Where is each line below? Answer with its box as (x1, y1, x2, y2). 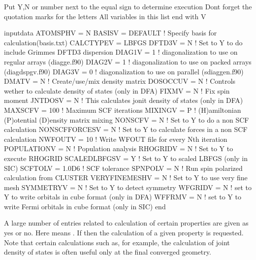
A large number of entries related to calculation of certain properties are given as (4, 218, 249, 228)
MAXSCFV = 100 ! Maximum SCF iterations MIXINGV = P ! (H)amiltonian (4, 104, 241, 115)
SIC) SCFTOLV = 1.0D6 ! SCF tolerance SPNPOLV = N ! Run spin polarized (4, 162, 243, 173)
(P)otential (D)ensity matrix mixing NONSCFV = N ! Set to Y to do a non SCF (4, 114, 249, 125)
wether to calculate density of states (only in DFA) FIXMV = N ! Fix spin (4, 85, 230, 96)
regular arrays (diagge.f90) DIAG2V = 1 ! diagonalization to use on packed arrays (4, 56, 252, 66)
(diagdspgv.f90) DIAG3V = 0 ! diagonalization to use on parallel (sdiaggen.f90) (4, 66, 244, 76)
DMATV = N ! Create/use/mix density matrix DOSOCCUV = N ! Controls (4, 76, 236, 86)
